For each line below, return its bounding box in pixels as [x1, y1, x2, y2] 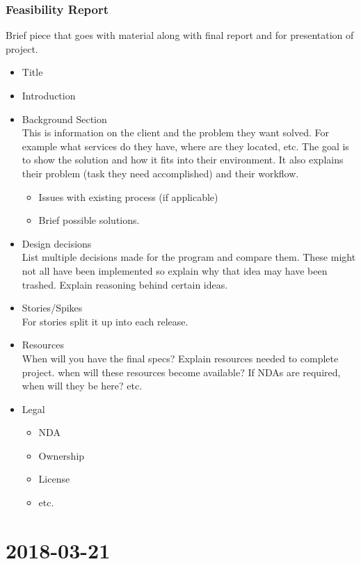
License [38, 472, 70, 486]
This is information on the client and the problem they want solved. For [22, 125, 329, 140]
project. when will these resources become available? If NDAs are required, [22, 364, 341, 379]
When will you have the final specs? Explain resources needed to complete [22, 351, 339, 365]
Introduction [22, 88, 76, 102]
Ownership [38, 448, 85, 462]
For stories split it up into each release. [22, 314, 188, 328]
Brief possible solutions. [38, 213, 140, 227]
